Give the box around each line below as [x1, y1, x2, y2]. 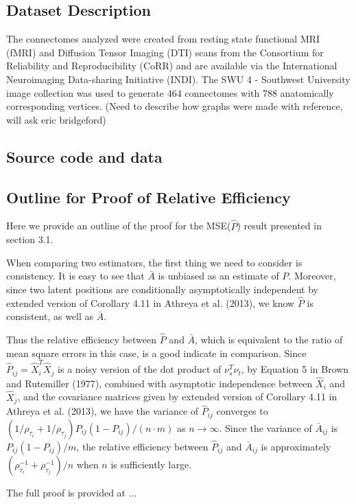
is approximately [261, 439, 331, 453]
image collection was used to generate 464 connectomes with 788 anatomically [6, 85, 334, 100]
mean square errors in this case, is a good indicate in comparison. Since [6, 345, 307, 360]
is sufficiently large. [110, 457, 192, 471]
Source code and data [6, 146, 163, 167]
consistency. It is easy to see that [6, 268, 145, 283]
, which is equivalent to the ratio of [195, 332, 343, 347]
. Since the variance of [219, 420, 312, 435]
